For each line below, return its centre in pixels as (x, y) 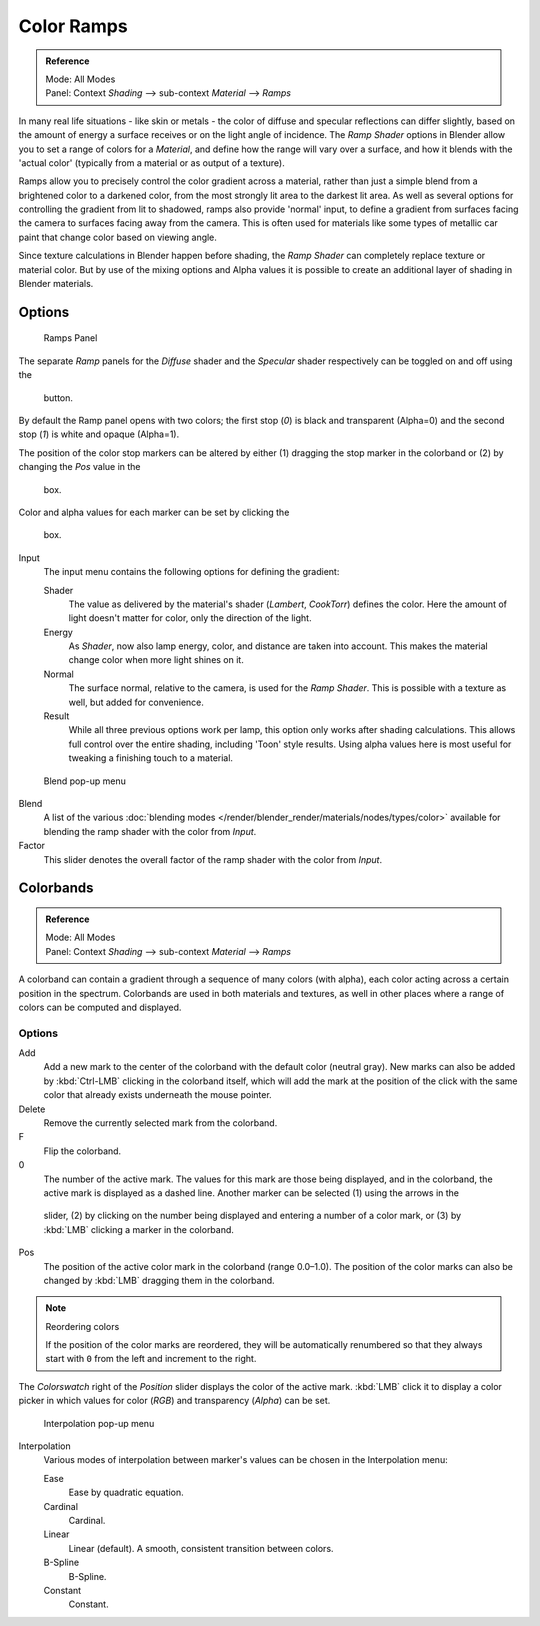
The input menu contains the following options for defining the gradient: (191, 572)
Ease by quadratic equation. (126, 1492)
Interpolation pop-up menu (99, 1423)
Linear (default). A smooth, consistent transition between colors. (201, 1548)
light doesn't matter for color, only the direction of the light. (190, 618)
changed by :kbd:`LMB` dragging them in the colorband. (159, 1280)
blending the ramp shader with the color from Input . (150, 831)
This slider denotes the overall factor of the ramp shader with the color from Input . (213, 859)
